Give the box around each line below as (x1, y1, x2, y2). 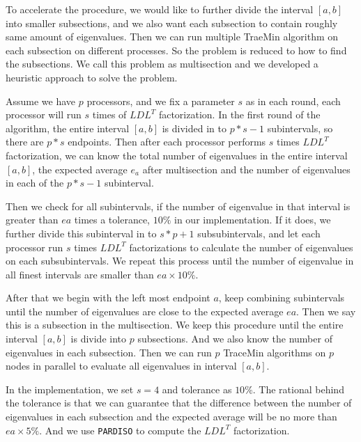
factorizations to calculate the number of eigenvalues (129, 239, 353, 254)
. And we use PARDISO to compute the (39, 423, 201, 437)
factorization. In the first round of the (158, 107, 321, 122)
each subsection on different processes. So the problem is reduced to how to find (6, 42, 347, 57)
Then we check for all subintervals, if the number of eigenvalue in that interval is (6, 198, 351, 213)
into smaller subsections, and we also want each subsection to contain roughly (6, 15, 338, 30)
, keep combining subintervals (218, 290, 345, 305)
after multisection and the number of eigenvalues (142, 161, 351, 176)
